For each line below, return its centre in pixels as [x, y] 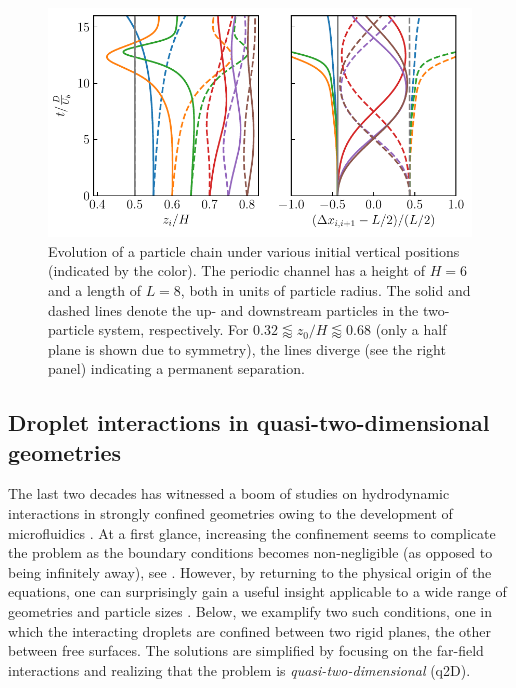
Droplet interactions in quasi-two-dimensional [249, 422]
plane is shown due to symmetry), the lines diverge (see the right [247, 348]
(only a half [411, 329]
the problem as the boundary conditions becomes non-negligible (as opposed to [250, 552]
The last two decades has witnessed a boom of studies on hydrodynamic [229, 493]
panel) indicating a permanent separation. [176, 368]
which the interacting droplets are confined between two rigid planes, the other [249, 630]
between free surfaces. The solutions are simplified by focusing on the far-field [246, 650]
